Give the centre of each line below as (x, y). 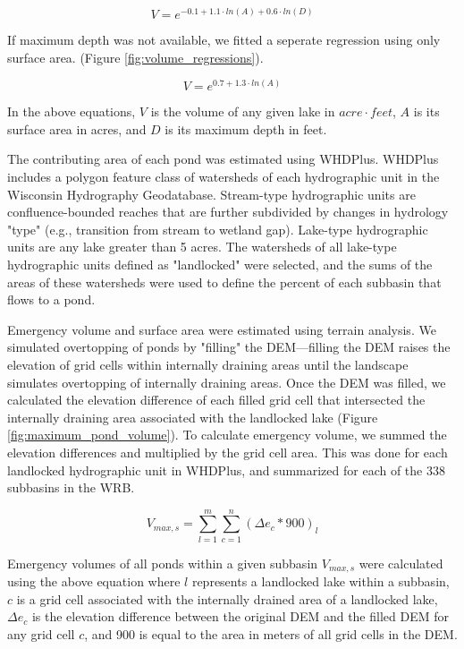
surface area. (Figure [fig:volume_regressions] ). (135, 57)
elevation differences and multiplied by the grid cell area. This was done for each (228, 452)
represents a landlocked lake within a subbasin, (321, 581)
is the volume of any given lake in (243, 111)
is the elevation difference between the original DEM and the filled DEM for (240, 616)
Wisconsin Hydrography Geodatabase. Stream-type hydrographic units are (211, 194)
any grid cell (41, 634)
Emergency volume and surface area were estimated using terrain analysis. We (222, 329)
